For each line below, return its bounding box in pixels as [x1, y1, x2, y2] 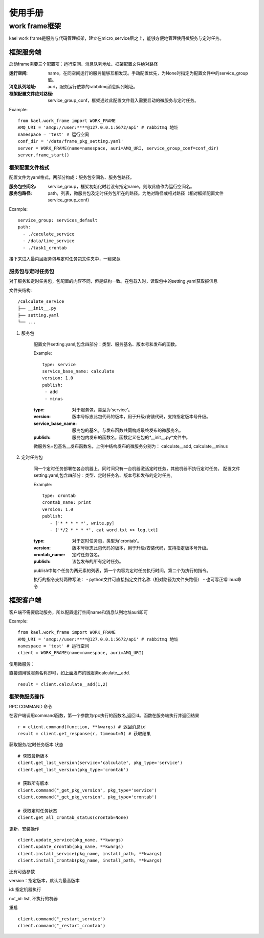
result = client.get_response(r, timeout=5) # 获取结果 [18, 731, 151, 736]
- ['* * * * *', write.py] [49, 520, 115, 526]
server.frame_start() [18, 152, 69, 158]
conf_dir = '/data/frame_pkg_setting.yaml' [18, 139, 124, 144]
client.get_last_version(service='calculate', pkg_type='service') [18, 760, 183, 765]
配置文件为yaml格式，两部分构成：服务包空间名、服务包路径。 [9, 174, 134, 180]
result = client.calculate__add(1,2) [18, 681, 109, 687]
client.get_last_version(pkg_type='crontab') [18, 767, 129, 772]
